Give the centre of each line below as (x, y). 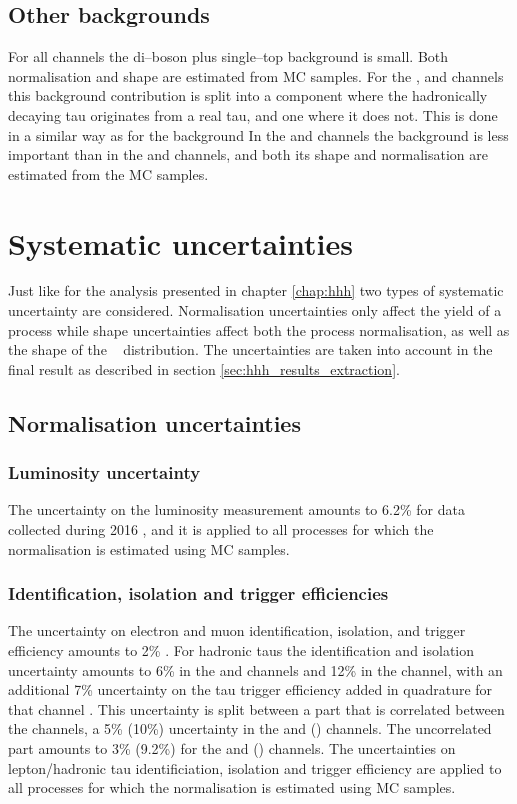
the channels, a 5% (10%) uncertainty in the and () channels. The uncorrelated (250, 728)
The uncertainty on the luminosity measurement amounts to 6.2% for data (236, 509)
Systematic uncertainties (180, 242)
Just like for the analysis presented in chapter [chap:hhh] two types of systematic (256, 290)
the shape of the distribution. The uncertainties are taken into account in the (250, 349)
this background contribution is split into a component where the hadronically (248, 95)
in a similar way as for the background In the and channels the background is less (258, 134)
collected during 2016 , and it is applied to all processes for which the (221, 529)
